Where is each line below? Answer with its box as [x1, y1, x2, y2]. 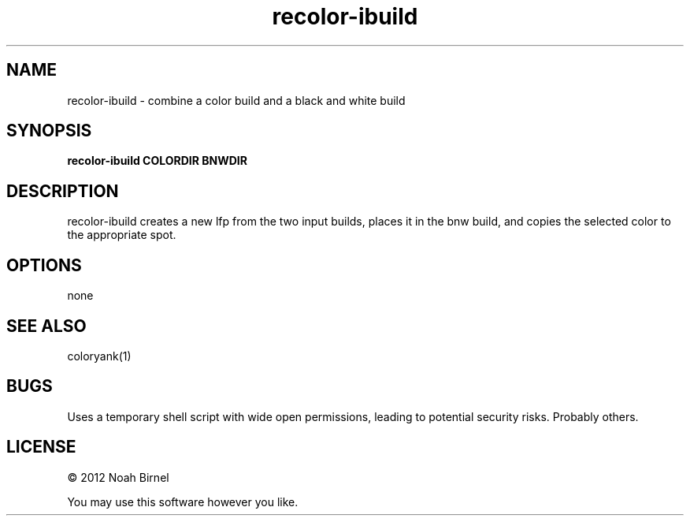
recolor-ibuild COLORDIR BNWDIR [67, 154, 247, 168]
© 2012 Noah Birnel [67, 470, 169, 484]
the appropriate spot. [67, 228, 176, 242]
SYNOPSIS [6, 121, 92, 141]
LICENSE [6, 437, 76, 457]
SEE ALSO [6, 315, 87, 336]
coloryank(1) [67, 349, 132, 363]
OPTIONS [6, 255, 82, 275]
